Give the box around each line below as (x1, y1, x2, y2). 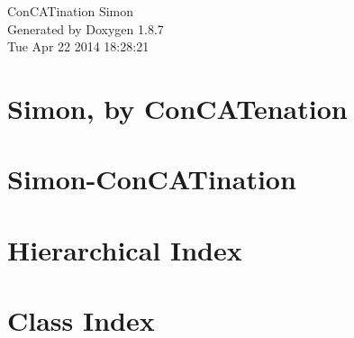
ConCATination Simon (7, 2, 134, 20)
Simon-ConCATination (7, 160, 296, 197)
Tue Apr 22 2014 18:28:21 (7, 37, 150, 56)
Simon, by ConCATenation (7, 89, 348, 126)
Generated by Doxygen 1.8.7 (7, 19, 164, 38)
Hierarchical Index (7, 231, 242, 268)
